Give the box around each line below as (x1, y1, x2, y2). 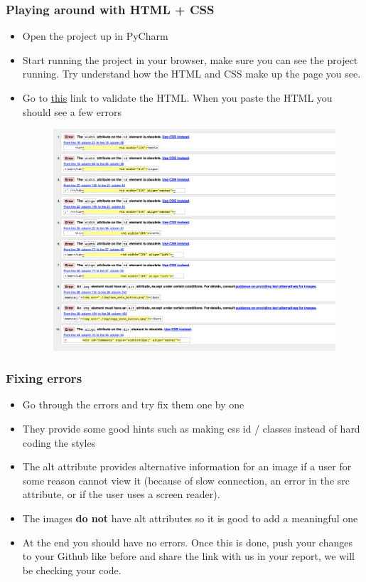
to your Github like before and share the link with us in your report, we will (22, 549, 355, 564)
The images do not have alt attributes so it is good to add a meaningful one (22, 511, 358, 526)
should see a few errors (22, 104, 122, 119)
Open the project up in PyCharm (22, 28, 168, 43)
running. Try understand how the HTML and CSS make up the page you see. (22, 66, 361, 81)
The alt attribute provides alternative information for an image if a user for (22, 459, 352, 474)
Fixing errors (6, 369, 82, 387)
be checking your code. (22, 562, 122, 577)
